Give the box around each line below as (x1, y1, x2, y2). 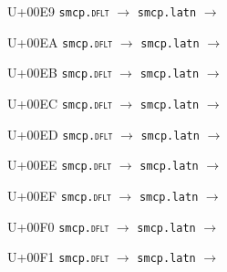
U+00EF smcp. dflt (7, 185, 111, 204)
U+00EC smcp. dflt (7, 93, 112, 112)
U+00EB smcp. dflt (7, 63, 112, 82)
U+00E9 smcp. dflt (7, 2, 109, 20)
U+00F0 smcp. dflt (7, 216, 109, 235)
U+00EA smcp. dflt (7, 32, 113, 51)
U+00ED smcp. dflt (7, 124, 113, 143)
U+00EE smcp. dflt (7, 155, 112, 174)
